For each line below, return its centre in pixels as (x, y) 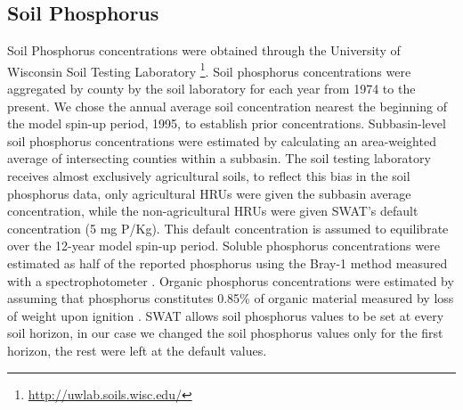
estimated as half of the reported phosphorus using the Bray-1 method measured (227, 262)
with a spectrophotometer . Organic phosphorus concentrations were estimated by (231, 280)
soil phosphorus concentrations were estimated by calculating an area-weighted (222, 140)
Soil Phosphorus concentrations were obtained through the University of (204, 50)
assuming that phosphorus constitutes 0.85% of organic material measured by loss (231, 298)
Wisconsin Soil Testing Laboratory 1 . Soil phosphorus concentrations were (209, 70)
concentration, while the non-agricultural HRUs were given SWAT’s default (213, 211)
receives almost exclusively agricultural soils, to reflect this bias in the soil (209, 176)
